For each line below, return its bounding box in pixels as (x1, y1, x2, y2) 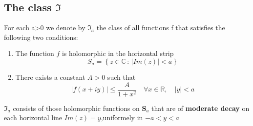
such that (107, 72, 136, 82)
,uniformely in (101, 112, 143, 123)
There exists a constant (15, 72, 85, 82)
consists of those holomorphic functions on (13, 103, 140, 113)
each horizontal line (4, 112, 63, 123)
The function (15, 48, 54, 58)
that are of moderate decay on (151, 103, 250, 113)
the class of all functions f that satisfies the (96, 22, 225, 33)
